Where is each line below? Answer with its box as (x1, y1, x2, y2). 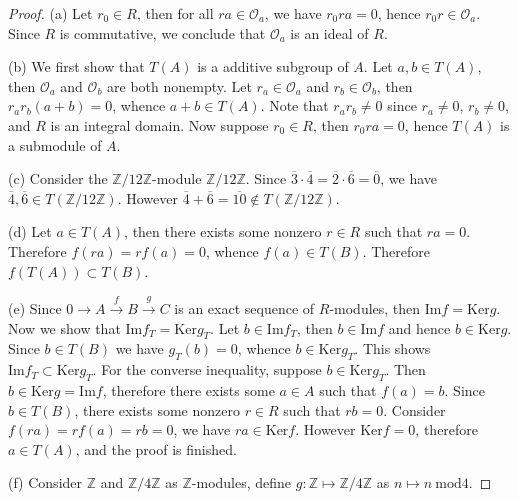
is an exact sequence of (174, 297, 315, 318)
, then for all (136, 3, 214, 23)
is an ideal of (290, 22, 369, 43)
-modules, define (191, 472, 292, 493)
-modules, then (329, 297, 421, 318)
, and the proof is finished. (75, 438, 237, 459)
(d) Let (8, 221, 52, 242)
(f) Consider (8, 472, 83, 493)
